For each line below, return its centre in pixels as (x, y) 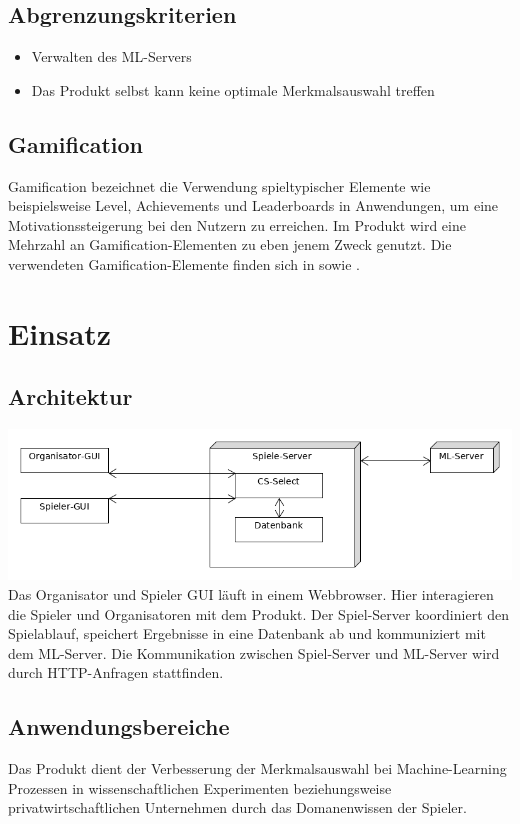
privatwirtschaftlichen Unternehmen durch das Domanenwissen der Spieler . (237, 807)
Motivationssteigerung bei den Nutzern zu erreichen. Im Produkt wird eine (237, 224)
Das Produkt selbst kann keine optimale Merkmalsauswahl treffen (233, 89)
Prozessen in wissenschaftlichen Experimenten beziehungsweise (200, 787)
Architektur (70, 396)
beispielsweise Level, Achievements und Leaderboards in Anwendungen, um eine (253, 205)
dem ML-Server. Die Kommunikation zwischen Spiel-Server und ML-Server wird (254, 652)
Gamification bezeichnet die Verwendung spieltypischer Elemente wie (219, 185)
